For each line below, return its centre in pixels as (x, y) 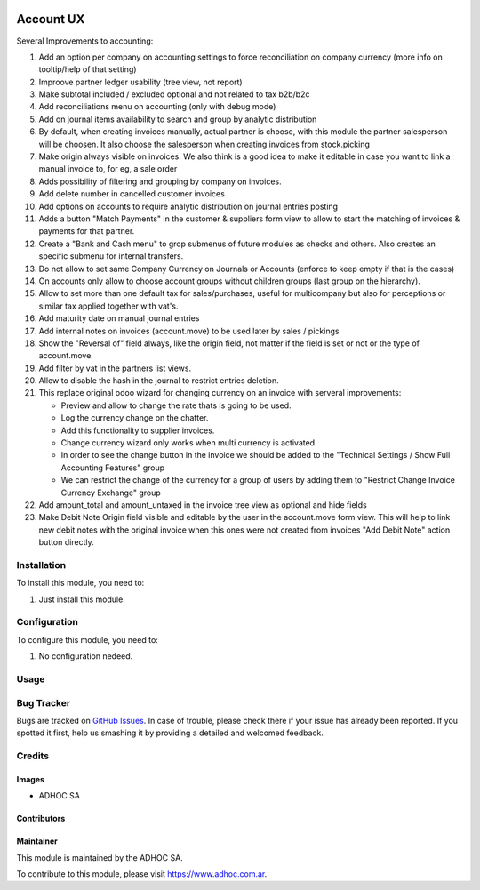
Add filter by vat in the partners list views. (115, 368)
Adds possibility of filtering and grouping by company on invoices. (160, 181)
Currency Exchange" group (111, 493)
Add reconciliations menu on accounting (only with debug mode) (157, 107)
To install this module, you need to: (80, 583)
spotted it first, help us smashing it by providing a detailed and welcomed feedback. (170, 733)
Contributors (41, 819)
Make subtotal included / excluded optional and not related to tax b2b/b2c (174, 94)
